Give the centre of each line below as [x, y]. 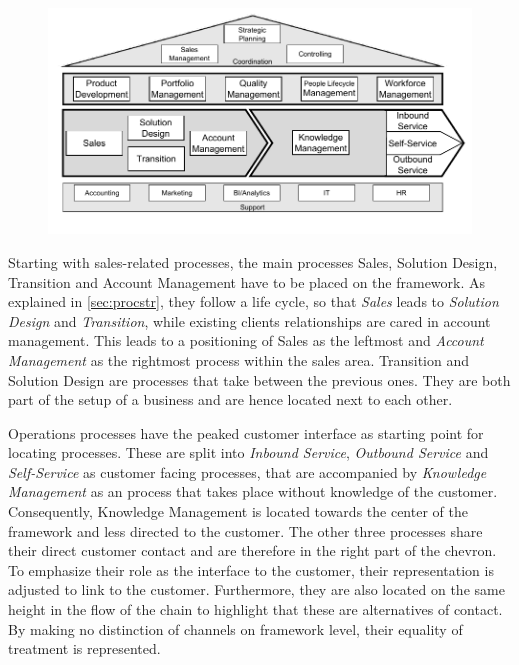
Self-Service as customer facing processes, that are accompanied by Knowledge [247, 471]
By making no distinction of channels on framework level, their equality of [235, 628]
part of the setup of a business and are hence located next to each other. [230, 399]
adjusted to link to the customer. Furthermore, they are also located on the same [256, 589]
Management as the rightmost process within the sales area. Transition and [238, 359]
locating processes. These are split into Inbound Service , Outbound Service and [248, 452]
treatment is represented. [84, 648]
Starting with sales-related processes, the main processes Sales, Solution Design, [253, 261]
